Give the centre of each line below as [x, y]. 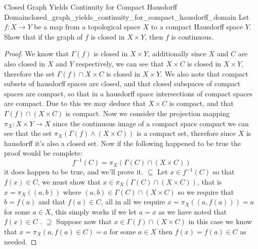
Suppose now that [84, 221]
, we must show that [69, 182]
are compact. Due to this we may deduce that [75, 103]
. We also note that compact [204, 73]
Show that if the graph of [44, 36]
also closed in [25, 63]
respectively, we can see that [120, 63]
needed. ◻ [20, 241]
